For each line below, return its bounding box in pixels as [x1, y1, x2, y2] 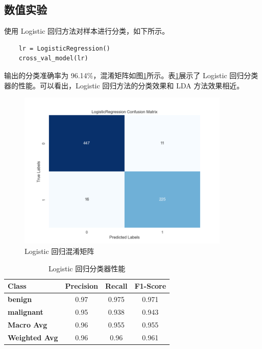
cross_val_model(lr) [18, 55, 88, 62]
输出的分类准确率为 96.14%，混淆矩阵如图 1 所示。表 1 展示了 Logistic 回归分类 [4, 69, 258, 80]
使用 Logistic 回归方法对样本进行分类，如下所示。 [4, 26, 170, 36]
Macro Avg [8, 319, 47, 330]
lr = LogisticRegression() [18, 44, 110, 52]
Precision [65, 281, 99, 291]
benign [8, 293, 32, 304]
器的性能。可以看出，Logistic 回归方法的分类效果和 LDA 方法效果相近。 [4, 80, 244, 90]
